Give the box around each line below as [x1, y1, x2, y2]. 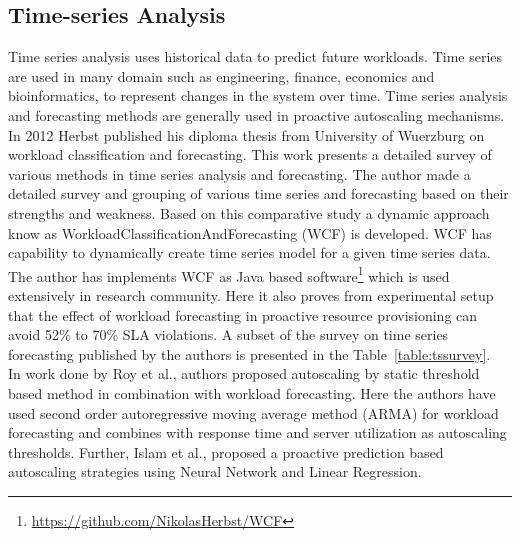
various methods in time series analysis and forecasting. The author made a [8, 163, 471, 184]
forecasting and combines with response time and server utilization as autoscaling [8, 422, 507, 443]
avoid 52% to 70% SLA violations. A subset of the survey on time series [8, 324, 449, 345]
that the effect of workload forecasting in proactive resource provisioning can [8, 304, 478, 325]
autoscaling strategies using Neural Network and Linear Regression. [8, 461, 422, 482]
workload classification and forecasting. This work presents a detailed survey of [8, 144, 492, 165]
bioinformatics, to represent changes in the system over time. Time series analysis [8, 85, 508, 106]
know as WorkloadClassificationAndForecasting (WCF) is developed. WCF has [8, 222, 492, 243]
